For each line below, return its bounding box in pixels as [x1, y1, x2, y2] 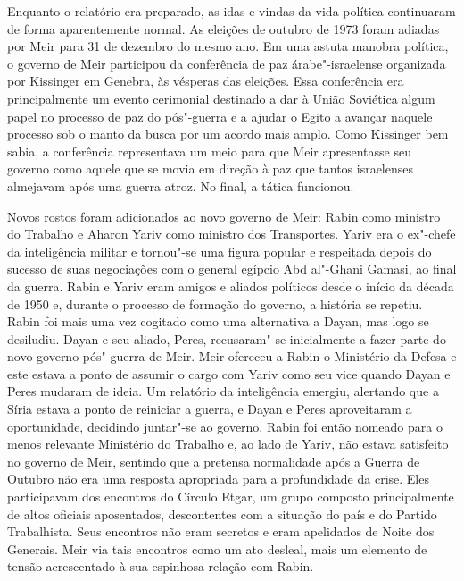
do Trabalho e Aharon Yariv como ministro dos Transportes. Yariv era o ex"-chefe [7, 224, 456, 243]
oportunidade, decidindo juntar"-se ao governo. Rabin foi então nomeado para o [7, 417, 443, 435]
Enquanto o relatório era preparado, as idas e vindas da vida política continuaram [7, 2, 456, 20]
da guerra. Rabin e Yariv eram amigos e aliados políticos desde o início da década [7, 276, 454, 295]
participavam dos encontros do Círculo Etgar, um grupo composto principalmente [7, 487, 454, 506]
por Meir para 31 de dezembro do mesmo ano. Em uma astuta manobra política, [7, 37, 449, 55]
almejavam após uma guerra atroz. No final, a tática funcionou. [7, 176, 354, 195]
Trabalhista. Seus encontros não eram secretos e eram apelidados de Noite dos [7, 522, 435, 541]
